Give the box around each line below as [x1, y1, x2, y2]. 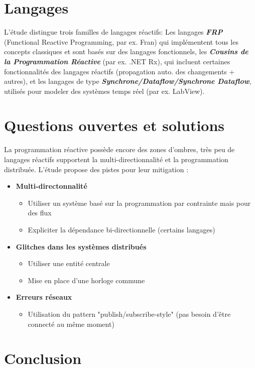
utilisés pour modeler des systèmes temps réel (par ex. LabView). [4, 85, 205, 96]
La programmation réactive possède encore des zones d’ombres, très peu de [4, 144, 235, 155]
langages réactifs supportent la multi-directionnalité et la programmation [4, 154, 228, 164]
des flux [28, 207, 52, 218]
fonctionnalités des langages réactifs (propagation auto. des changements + [4, 66, 235, 76]
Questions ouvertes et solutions [4, 115, 225, 136]
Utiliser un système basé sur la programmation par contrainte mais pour [28, 197, 251, 208]
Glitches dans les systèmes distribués [16, 241, 147, 252]
